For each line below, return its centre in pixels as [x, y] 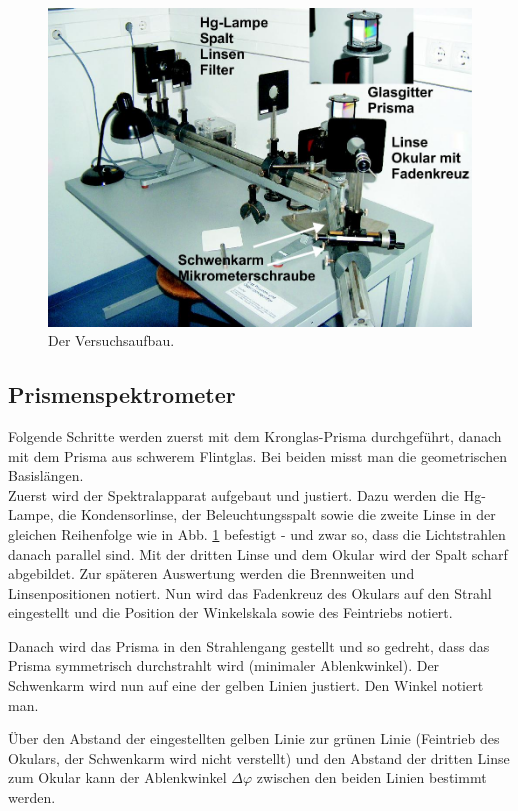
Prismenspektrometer [122, 394]
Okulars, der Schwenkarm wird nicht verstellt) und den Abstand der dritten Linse [259, 757]
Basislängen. [46, 475]
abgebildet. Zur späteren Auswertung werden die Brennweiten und [211, 573]
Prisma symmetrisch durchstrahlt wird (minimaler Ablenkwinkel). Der [224, 665]
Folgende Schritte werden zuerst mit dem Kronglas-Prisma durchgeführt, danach [255, 435]
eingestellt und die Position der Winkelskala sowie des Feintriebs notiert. [230, 612]
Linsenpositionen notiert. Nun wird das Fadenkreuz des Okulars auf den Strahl [250, 592]
